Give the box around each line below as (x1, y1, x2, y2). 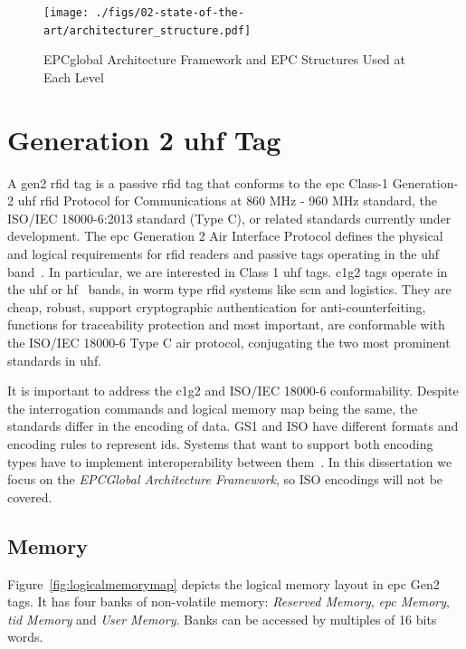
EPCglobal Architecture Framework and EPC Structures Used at (43, 50, 405, 69)
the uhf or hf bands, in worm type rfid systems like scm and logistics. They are (7, 280, 452, 299)
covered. (7, 487, 52, 506)
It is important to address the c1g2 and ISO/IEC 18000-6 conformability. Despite (7, 381, 459, 400)
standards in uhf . (7, 350, 102, 369)
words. (7, 627, 43, 646)
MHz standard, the (331, 191, 438, 210)
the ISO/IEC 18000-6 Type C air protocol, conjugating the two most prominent (7, 332, 451, 351)
